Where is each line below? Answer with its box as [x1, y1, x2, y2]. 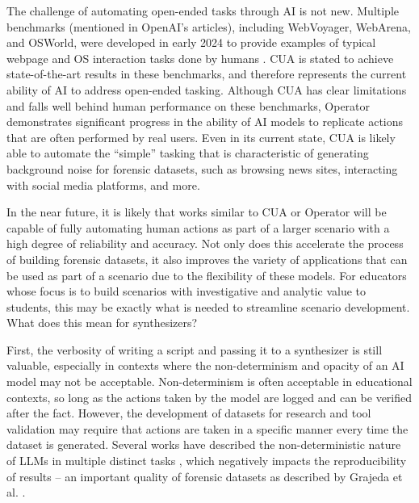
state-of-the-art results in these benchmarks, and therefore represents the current [6, 65, 407, 82]
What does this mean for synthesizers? [6, 314, 198, 331]
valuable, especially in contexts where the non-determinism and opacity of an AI [6, 357, 404, 374]
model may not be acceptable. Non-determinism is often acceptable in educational [6, 373, 413, 390]
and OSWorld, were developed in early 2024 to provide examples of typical [6, 34, 376, 51]
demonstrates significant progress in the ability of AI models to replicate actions [6, 113, 404, 130]
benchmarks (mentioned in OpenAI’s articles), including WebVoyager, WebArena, [6, 18, 411, 35]
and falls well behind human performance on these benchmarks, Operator [6, 97, 371, 114]
